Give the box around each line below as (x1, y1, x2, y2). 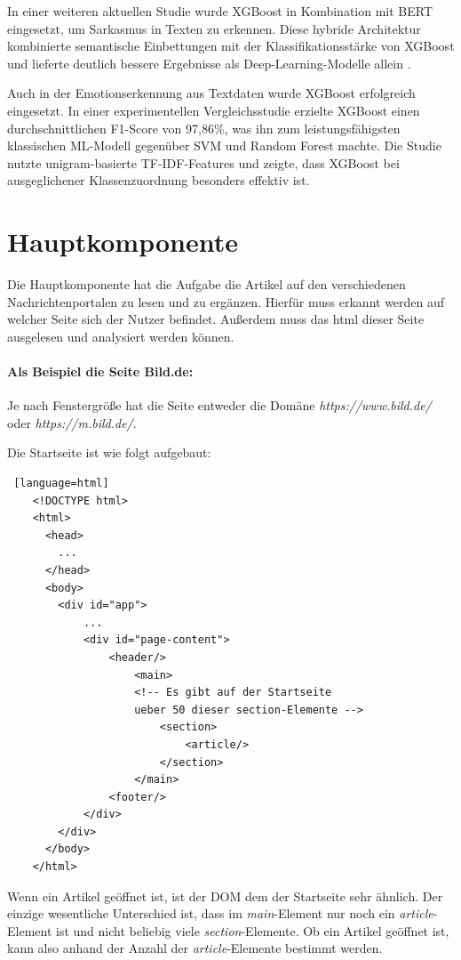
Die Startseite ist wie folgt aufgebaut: (7, 443, 211, 462)
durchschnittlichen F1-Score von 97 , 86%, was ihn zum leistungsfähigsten (7, 118, 401, 137)
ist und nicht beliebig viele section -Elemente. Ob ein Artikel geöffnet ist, (56, 921, 449, 940)
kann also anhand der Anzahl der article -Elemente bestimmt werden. (7, 939, 383, 957)
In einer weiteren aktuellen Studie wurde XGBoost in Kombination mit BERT (7, 2, 433, 20)
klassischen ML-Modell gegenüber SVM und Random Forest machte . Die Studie (7, 136, 441, 155)
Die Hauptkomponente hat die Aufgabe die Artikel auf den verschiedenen (7, 275, 406, 294)
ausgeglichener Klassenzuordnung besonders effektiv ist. (7, 171, 310, 190)
